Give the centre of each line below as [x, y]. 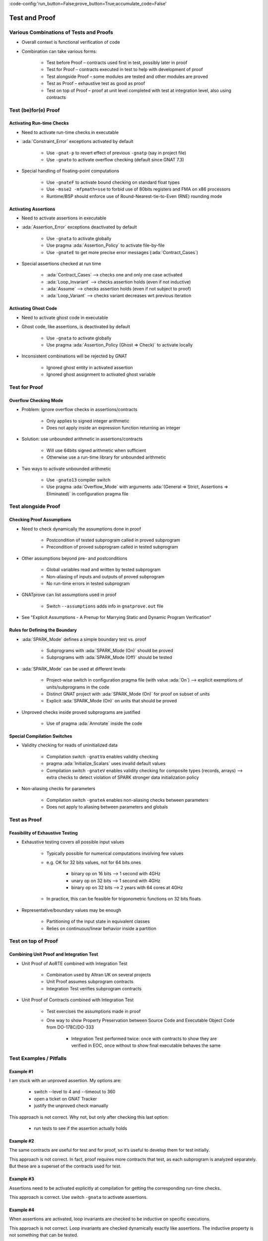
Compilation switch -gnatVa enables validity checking [102, 757]
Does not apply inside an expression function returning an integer [113, 427]
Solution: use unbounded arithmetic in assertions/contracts [82, 439]
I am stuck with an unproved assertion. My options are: [65, 1081]
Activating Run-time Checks [39, 123]
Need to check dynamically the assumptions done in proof [81, 529]
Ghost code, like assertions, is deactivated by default [76, 327]
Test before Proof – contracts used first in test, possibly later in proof [117, 63]
